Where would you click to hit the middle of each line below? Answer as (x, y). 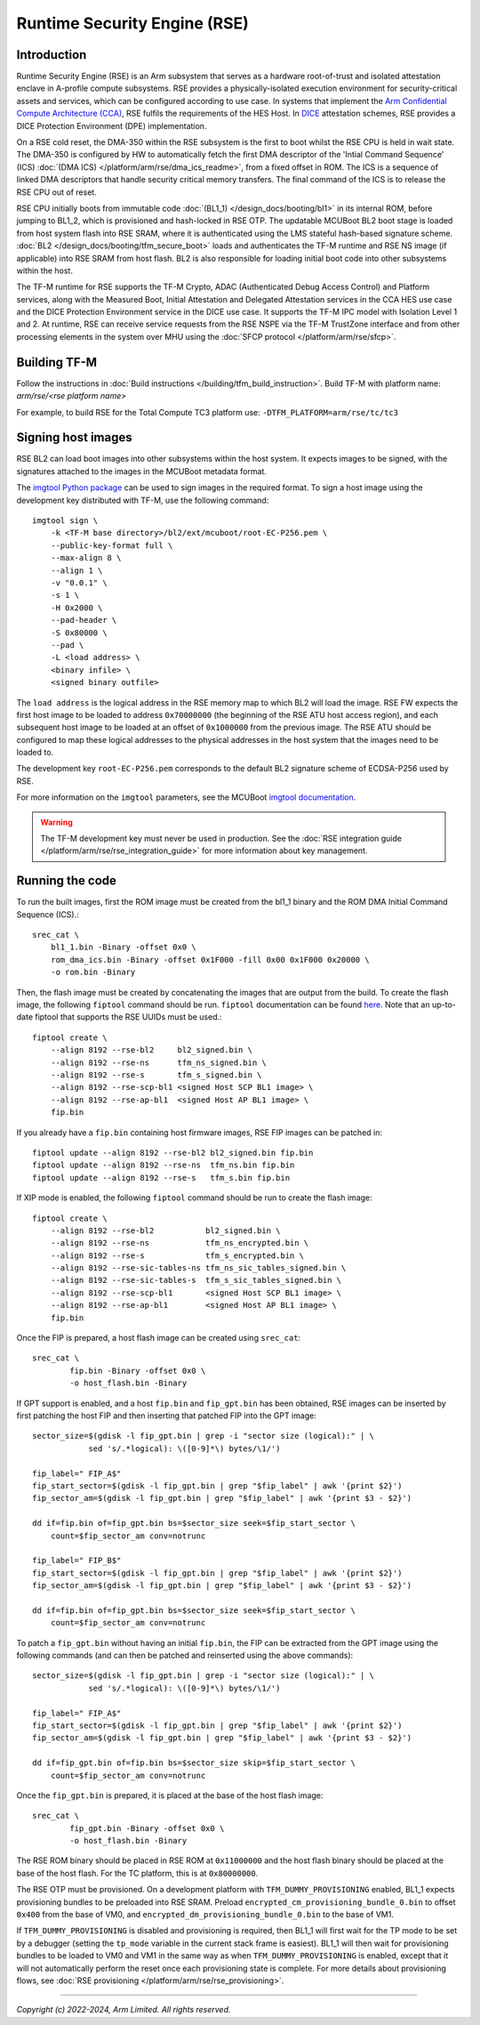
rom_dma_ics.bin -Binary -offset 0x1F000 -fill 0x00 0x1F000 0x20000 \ (210, 960)
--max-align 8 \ (86, 558)
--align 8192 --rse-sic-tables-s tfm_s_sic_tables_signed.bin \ (196, 1280)
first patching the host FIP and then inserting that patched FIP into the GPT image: (167, 1416)
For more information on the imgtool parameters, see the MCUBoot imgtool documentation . (186, 797)
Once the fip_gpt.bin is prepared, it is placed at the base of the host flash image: (170, 1795)
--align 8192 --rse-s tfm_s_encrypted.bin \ (177, 1255)
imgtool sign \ (65, 521)
